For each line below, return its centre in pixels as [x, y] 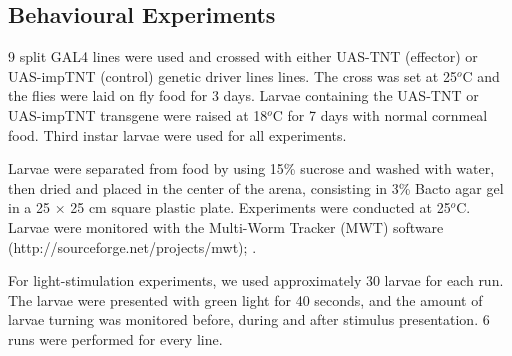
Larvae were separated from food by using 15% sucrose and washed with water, [251, 168]
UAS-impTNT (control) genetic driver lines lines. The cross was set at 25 [232, 75]
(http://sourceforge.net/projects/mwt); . [132, 246]
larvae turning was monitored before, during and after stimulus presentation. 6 [249, 319]
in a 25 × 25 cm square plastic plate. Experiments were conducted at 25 [229, 207]
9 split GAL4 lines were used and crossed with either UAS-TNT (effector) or [243, 56]
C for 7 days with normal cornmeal [380, 114]
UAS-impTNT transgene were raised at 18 [138, 114]
